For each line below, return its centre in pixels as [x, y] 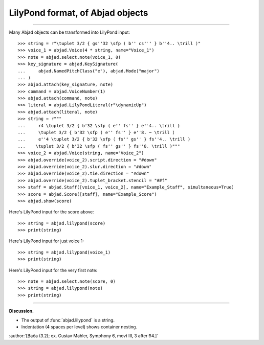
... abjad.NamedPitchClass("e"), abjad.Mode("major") [89, 71]
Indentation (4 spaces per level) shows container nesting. [79, 327]
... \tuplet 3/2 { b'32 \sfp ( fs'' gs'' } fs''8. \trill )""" [99, 146]
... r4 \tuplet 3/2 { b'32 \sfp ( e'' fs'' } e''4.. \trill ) [99, 126]
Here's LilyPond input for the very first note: [53, 270]
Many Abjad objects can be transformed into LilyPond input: [69, 32]
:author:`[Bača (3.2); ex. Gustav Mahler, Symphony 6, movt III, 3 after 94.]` [84, 336]
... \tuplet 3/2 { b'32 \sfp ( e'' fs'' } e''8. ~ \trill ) [97, 133]
